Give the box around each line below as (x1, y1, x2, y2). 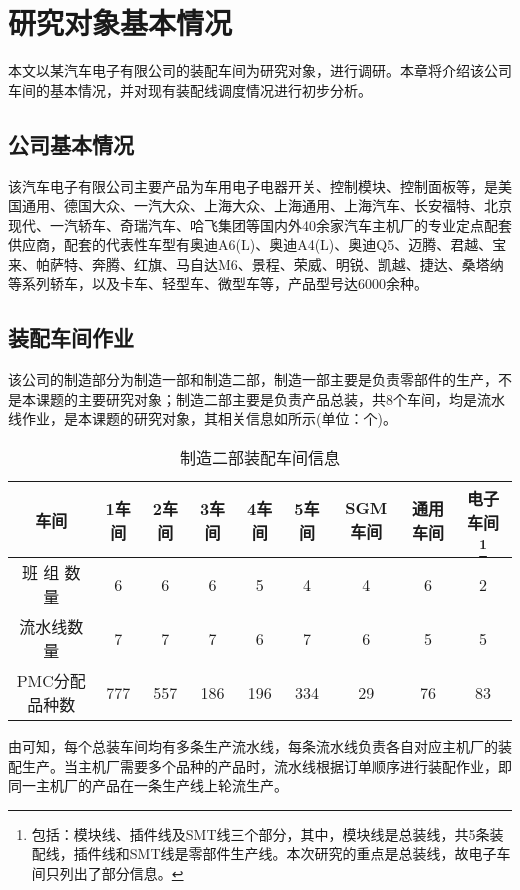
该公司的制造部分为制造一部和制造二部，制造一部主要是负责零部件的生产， (8, 369, 498, 390)
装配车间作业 (8, 322, 134, 353)
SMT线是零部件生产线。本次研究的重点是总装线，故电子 (129, 843, 497, 864)
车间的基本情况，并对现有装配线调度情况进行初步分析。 (8, 79, 372, 100)
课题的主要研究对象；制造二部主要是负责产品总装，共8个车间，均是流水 (35, 388, 505, 409)
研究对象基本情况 (8, 2, 233, 43)
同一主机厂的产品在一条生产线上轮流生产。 (8, 775, 288, 796)
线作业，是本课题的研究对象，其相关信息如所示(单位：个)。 (8, 408, 397, 429)
